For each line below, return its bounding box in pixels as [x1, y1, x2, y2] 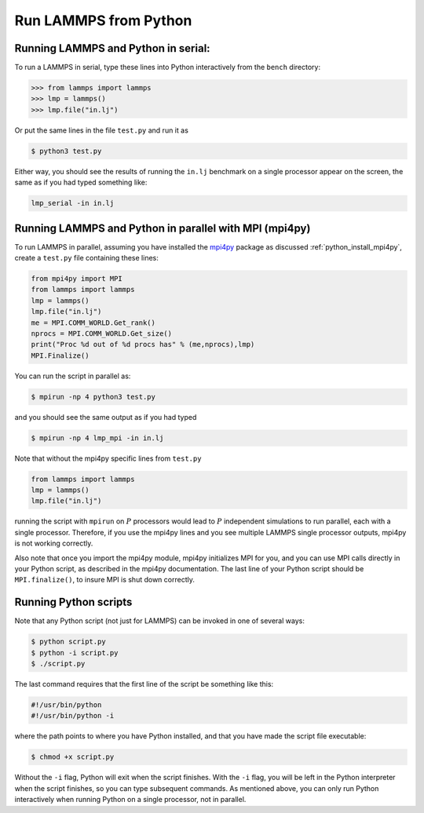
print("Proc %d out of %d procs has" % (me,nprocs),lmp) [31, 340, 255, 349]
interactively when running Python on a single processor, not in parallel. [14, 795, 247, 804]
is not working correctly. [14, 538, 93, 549]
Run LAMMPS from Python [14, 12, 192, 29]
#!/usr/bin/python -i [31, 711, 115, 720]
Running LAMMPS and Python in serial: [14, 42, 211, 55]
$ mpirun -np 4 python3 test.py [31, 392, 156, 401]
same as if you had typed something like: [14, 177, 148, 188]
